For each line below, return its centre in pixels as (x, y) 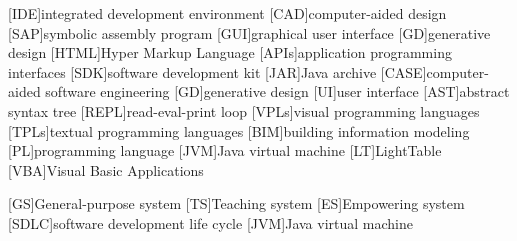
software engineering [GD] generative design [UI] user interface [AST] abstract (277, 91)
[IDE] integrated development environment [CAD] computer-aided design (227, 13)
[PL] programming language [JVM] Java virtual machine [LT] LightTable (225, 150)
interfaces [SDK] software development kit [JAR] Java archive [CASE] (217, 71)
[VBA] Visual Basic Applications (106, 169)
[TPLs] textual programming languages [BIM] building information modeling (239, 130)
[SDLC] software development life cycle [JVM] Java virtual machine (210, 222)
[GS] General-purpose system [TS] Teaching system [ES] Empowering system (236, 203)
